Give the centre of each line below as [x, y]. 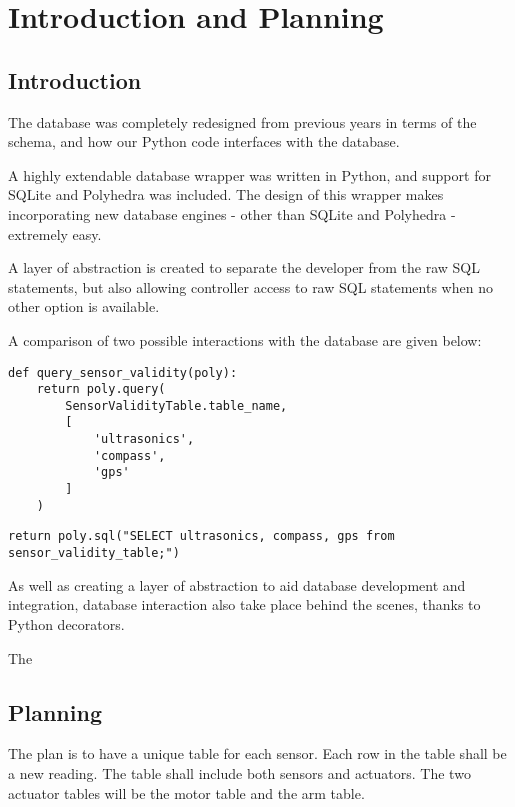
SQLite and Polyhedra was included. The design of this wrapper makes [226, 194]
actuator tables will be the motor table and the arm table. [186, 792]
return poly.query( [101, 389]
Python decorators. [66, 623]
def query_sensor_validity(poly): [123, 372]
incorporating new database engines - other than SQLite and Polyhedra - [232, 213]
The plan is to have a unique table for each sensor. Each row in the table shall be [257, 753]
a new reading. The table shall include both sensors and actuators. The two [239, 772]
